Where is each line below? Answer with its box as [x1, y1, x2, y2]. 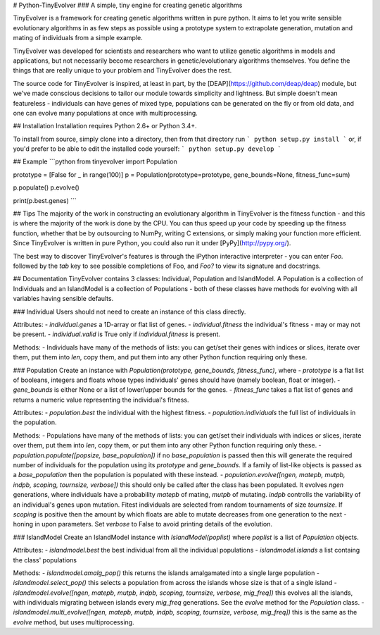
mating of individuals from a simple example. [13, 34, 144, 42]
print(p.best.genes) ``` [13, 196, 77, 204]
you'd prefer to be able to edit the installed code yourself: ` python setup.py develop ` [13, 144, 281, 153]
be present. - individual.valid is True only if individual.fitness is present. [13, 330, 221, 338]
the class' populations [13, 555, 77, 564]
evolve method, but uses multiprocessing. [13, 617, 134, 627]
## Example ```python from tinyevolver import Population [13, 157, 177, 166]
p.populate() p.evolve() [13, 183, 80, 192]
